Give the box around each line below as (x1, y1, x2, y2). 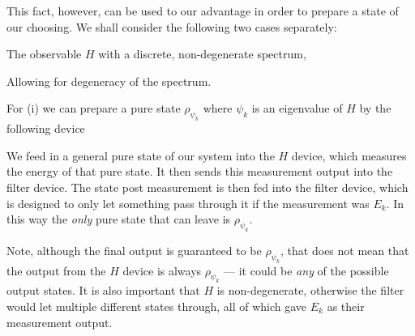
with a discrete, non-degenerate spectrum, (98, 45, 306, 62)
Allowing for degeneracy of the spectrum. (6, 72, 212, 89)
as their (327, 297, 365, 314)
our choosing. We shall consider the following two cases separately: (6, 18, 337, 35)
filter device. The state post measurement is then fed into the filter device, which (6, 178, 409, 195)
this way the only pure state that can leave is (6, 211, 231, 228)
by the (359, 100, 391, 117)
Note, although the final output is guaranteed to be (6, 241, 262, 258)
